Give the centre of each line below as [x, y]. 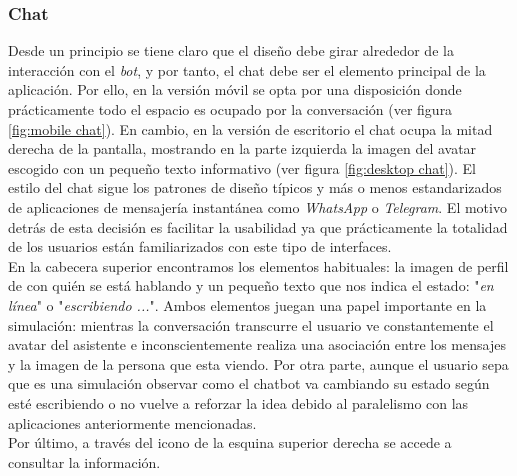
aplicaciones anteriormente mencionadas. [132, 422]
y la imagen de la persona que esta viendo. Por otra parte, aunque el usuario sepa [258, 363]
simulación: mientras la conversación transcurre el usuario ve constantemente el [251, 324]
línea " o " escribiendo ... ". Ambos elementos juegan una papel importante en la [247, 304]
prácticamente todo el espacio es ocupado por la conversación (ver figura [230, 109]
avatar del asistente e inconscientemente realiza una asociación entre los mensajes [257, 344]
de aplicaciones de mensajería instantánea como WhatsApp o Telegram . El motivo [257, 206]
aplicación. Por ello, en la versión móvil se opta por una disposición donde [235, 89]
